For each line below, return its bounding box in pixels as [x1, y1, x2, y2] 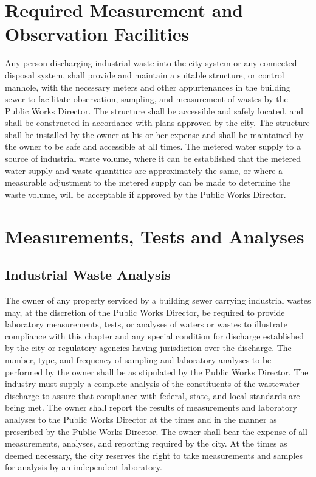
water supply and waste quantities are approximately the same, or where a [5, 164, 283, 176]
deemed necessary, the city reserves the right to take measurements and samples [5, 448, 303, 461]
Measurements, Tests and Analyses [5, 223, 304, 248]
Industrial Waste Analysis [5, 265, 171, 284]
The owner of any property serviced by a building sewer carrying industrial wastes [5, 294, 311, 307]
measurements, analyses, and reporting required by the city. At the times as [5, 437, 287, 450]
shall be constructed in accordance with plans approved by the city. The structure [5, 116, 310, 129]
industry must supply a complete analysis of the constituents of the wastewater [5, 377, 300, 390]
